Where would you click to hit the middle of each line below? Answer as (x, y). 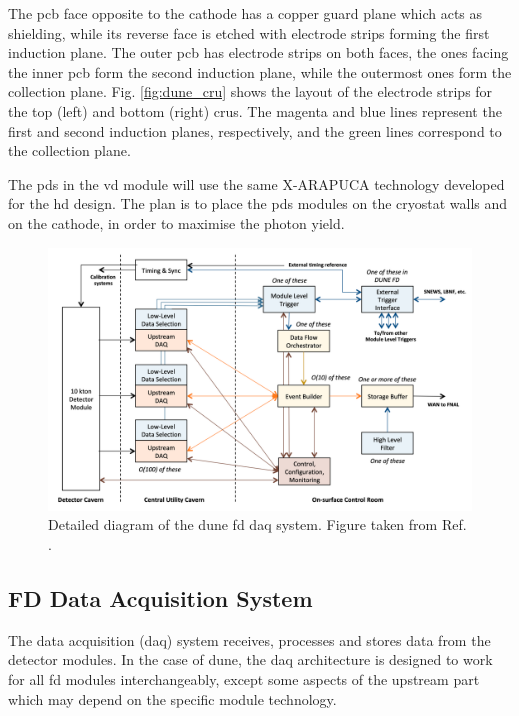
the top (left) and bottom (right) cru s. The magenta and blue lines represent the (255, 110)
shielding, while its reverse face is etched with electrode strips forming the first (249, 32)
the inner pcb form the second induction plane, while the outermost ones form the (260, 71)
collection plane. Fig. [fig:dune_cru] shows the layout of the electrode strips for (250, 91)
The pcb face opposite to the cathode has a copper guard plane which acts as (245, 13)
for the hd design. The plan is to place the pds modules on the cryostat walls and (258, 203)
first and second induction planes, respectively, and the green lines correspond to (255, 130)
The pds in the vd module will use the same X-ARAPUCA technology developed (256, 183)
